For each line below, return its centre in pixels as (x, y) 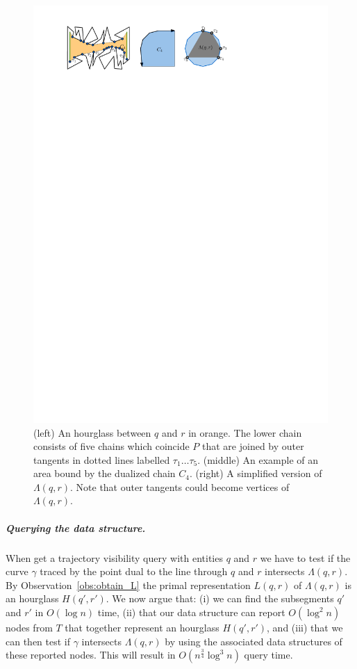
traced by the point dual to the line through (134, 571)
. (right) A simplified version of (256, 473)
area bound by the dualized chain (105, 473)
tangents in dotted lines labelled (102, 459)
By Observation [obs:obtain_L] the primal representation (128, 585)
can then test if (38, 641)
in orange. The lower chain (245, 432)
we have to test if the (305, 557)
